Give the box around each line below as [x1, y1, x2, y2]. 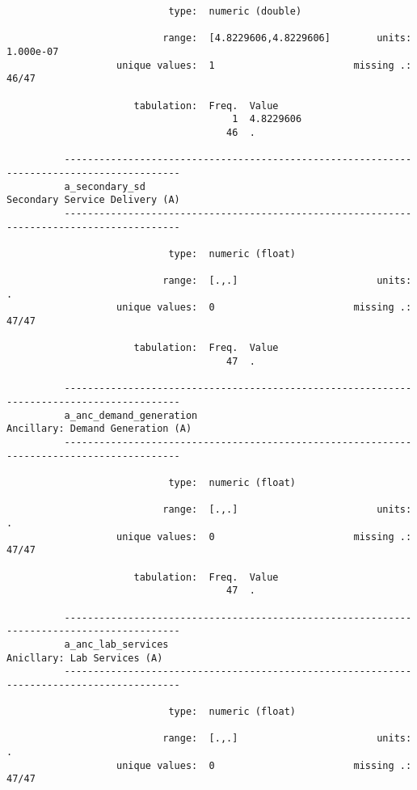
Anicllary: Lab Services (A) [6, 652, 163, 664]
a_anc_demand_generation [64, 409, 198, 421]
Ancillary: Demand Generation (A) [6, 423, 192, 435]
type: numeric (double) [168, 6, 302, 17]
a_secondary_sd [64, 180, 145, 192]
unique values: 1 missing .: [116, 59, 412, 71]
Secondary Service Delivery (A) [6, 194, 180, 206]
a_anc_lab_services [64, 638, 169, 650]
